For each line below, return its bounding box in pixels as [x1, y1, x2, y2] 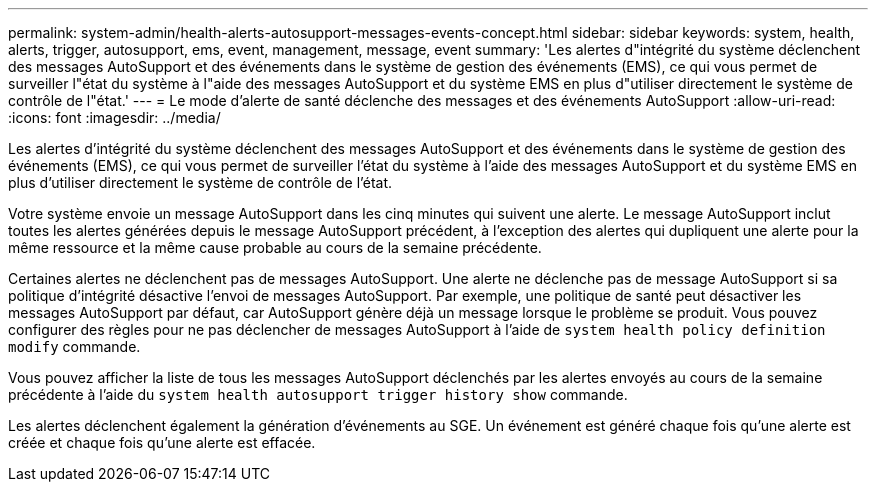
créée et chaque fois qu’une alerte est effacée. [8, 434, 316, 451]
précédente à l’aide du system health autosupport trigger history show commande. [8, 386, 628, 403]
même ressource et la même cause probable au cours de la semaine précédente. [8, 239, 542, 256]
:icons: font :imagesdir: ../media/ [8, 109, 221, 126]
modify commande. [8, 338, 141, 355]
